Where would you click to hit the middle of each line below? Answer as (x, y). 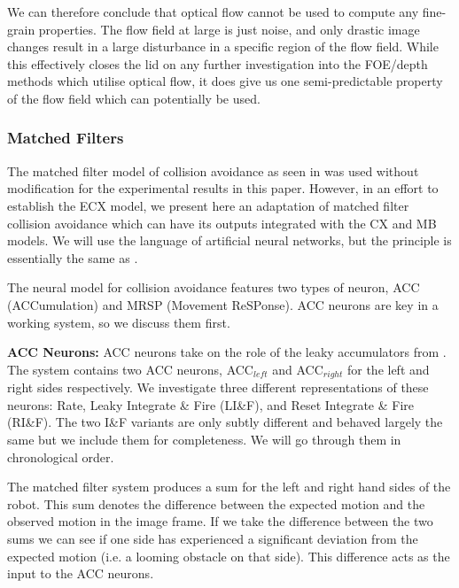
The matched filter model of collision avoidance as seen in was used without (213, 170)
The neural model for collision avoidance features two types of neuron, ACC (214, 287)
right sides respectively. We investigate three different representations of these (218, 387)
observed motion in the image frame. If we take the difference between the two (220, 521)
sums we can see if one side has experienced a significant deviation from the (213, 538)
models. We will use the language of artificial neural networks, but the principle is (229, 240)
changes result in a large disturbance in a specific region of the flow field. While (223, 46)
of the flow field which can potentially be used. (134, 98)
